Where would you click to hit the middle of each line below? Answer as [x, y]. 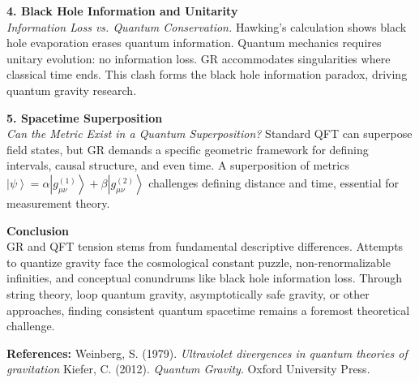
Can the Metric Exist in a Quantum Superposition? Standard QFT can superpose [209, 133]
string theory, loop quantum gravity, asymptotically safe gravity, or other [188, 293]
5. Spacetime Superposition [85, 117]
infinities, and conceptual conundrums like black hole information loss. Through [205, 278]
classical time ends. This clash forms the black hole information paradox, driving [207, 74]
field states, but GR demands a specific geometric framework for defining [188, 149]
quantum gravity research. [72, 90]
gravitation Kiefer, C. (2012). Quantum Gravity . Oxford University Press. [188, 369]
